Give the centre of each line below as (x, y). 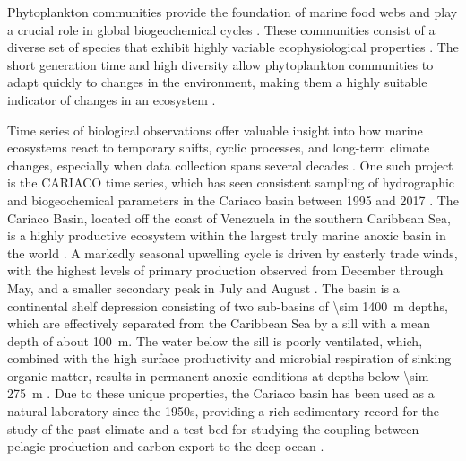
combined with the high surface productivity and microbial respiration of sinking (229, 358)
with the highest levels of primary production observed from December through (225, 270)
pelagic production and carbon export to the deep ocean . (166, 446)
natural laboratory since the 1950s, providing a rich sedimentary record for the (224, 411)
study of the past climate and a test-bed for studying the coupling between (213, 428)
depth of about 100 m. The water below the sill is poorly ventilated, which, (215, 340)
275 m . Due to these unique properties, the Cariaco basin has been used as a (221, 393)
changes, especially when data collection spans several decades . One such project (230, 165)
